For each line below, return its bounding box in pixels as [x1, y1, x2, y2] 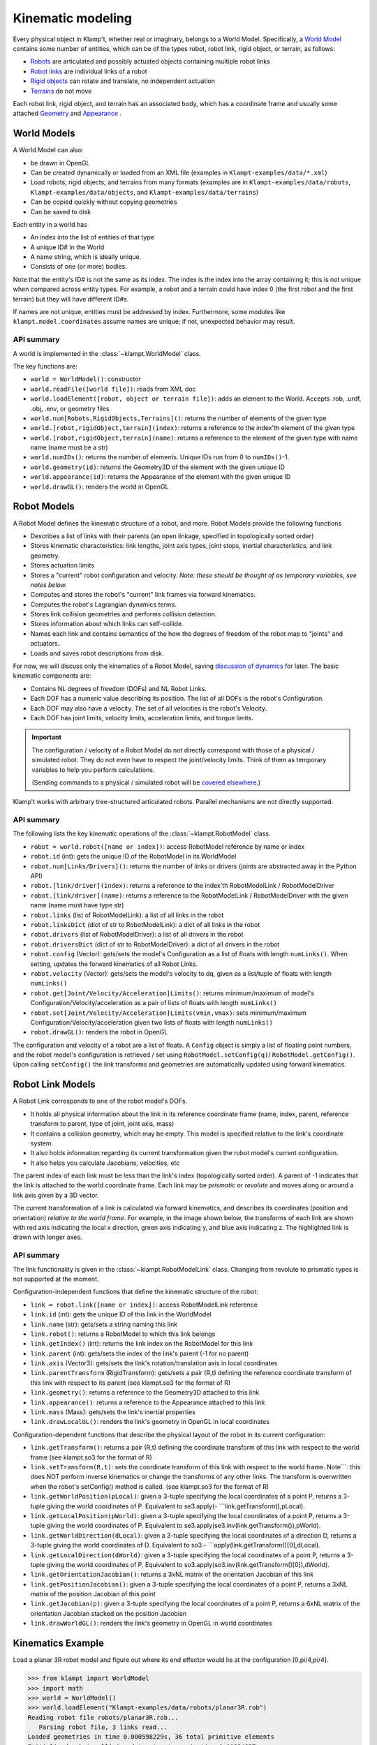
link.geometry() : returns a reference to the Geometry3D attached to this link [30, 1388, 260, 1397]
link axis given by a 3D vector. [13, 1191, 99, 1199]
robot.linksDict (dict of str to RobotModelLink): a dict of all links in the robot [30, 920, 260, 928]
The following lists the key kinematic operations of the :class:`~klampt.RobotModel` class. [13, 829, 272, 838]
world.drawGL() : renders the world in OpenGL [30, 482, 169, 491]
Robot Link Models [13, 1078, 96, 1090]
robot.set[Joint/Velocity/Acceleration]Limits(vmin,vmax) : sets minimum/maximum [30, 1009, 307, 1017]
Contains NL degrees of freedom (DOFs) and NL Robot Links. [30, 684, 207, 692]
